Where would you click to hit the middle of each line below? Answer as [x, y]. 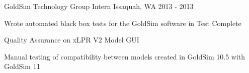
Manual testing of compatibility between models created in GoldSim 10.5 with [125, 56]
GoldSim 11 [22, 66]
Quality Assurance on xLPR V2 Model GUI [72, 40]
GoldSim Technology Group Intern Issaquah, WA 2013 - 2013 [99, 6]
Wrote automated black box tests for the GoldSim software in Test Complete [123, 23]
